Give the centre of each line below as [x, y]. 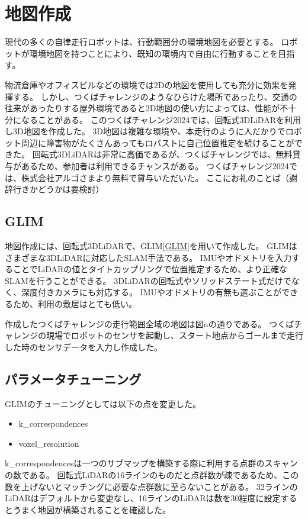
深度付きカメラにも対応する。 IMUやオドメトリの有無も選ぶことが [151, 292]
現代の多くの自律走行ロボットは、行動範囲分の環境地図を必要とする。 [142, 42]
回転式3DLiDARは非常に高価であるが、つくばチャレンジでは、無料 [162, 154]
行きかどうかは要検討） [58, 189]
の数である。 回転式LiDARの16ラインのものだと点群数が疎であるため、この [152, 474]
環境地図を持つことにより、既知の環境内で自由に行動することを [154, 53]
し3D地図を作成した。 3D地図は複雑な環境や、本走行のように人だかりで [145, 131]
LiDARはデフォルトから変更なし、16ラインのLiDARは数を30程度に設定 [143, 498]
